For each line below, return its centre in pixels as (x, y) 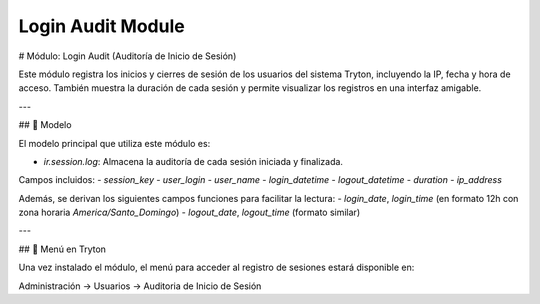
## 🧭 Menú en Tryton (62, 249)
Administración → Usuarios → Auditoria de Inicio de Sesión (140, 286)
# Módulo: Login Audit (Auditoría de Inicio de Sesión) (127, 56)
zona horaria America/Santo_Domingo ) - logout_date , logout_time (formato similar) (189, 212)
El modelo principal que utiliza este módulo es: (114, 143)
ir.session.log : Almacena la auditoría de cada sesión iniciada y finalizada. (193, 161)
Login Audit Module (101, 26)
